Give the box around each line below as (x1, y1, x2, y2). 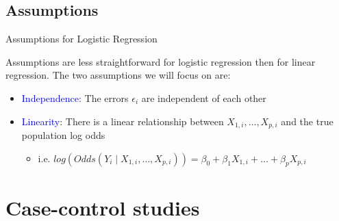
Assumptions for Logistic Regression (5, 31, 158, 46)
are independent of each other (141, 90, 266, 105)
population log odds (21, 128, 105, 142)
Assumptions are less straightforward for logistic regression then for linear (5, 54, 316, 68)
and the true (281, 114, 334, 128)
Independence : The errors (21, 90, 129, 105)
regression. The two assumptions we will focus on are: (5, 68, 231, 82)
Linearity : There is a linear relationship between (21, 114, 224, 128)
